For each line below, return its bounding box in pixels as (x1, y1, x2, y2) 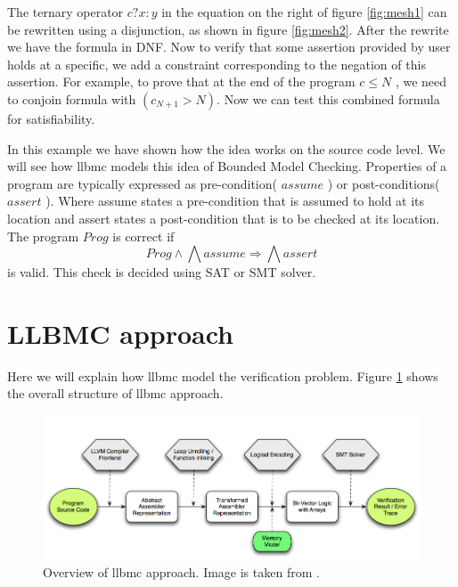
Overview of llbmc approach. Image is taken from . (43, 562, 320, 581)
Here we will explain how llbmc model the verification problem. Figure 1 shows (7, 366, 438, 385)
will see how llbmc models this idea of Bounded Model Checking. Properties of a (7, 157, 447, 175)
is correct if (112, 226, 175, 245)
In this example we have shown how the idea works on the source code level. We (7, 139, 446, 158)
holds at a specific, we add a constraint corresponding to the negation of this (7, 54, 426, 73)
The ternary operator (7, 3, 124, 20)
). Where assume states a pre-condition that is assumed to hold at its (45, 192, 425, 210)
